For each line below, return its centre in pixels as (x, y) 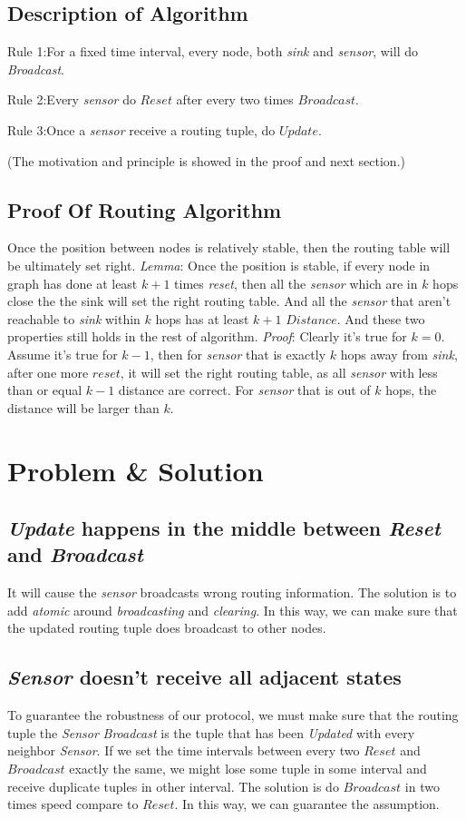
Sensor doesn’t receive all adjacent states (204, 677)
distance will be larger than (83, 407)
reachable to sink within (74, 318)
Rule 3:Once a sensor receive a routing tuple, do (141, 129)
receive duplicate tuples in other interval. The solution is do (173, 786)
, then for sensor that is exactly (238, 354)
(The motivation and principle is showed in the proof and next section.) (206, 160)
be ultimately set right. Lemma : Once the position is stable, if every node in (219, 265)
